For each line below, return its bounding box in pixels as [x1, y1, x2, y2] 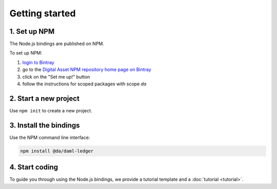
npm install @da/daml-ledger [20, 148, 94, 154]
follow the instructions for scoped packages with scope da [22, 81, 147, 87]
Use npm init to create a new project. [9, 107, 92, 113]
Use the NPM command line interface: [9, 134, 90, 140]
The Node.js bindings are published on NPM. [9, 41, 105, 47]
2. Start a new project [9, 94, 80, 103]
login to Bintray [22, 59, 54, 65]
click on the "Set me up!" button [22, 74, 90, 80]
